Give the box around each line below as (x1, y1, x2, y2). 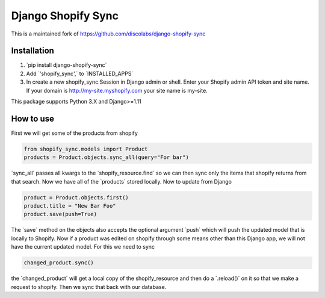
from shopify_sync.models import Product (23, 145, 148, 152)
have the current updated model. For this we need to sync (11, 243, 155, 250)
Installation (11, 46, 54, 56)
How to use (11, 113, 54, 123)
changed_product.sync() (23, 259, 94, 266)
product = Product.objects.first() (23, 194, 129, 201)
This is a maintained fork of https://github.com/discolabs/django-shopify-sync (11, 30, 206, 37)
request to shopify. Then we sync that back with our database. (11, 283, 167, 290)
